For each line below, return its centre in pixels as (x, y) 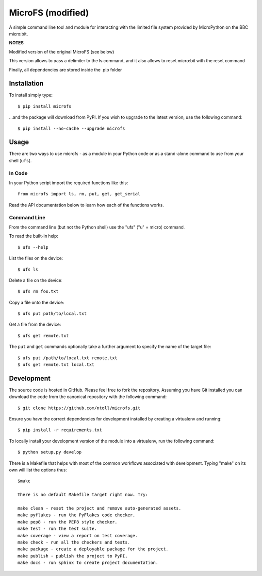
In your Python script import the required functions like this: (68, 183)
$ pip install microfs (45, 106)
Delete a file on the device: (36, 280)
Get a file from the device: (35, 324)
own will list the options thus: (38, 470)
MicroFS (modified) (49, 13)
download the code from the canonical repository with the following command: (88, 397)
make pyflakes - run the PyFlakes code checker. (76, 515)
